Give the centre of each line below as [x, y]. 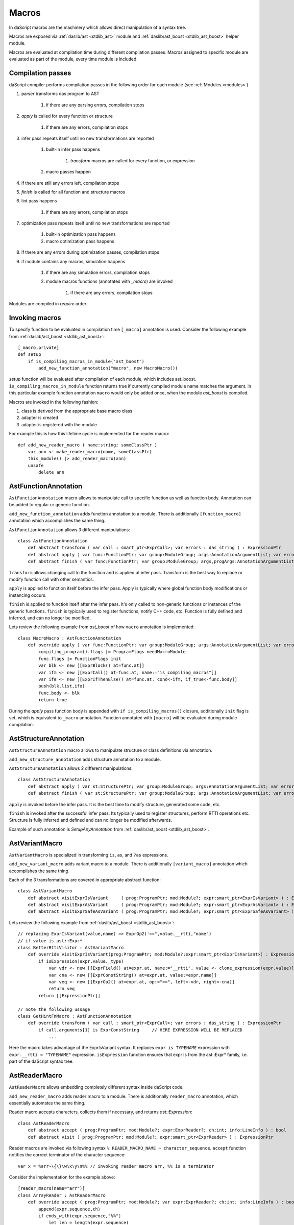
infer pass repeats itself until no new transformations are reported [88, 138]
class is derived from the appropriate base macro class [77, 411]
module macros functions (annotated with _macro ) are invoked [109, 281]
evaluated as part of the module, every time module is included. [73, 59]
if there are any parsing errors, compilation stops [95, 105]
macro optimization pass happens [80, 241]
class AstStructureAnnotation [54, 780]
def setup [29, 355]
